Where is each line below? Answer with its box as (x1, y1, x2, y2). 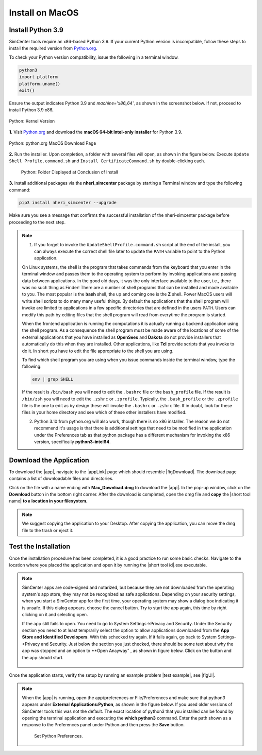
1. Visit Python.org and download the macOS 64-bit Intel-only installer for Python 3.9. (9, 129, 182, 135)
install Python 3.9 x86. (9, 107, 54, 113)
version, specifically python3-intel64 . (34, 439, 111, 445)
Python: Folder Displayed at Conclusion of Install (21, 169, 118, 175)
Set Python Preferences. (34, 733, 83, 738)
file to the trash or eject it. (22, 527, 74, 533)
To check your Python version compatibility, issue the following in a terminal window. (9, 54, 179, 60)
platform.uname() (19, 81, 61, 86)
